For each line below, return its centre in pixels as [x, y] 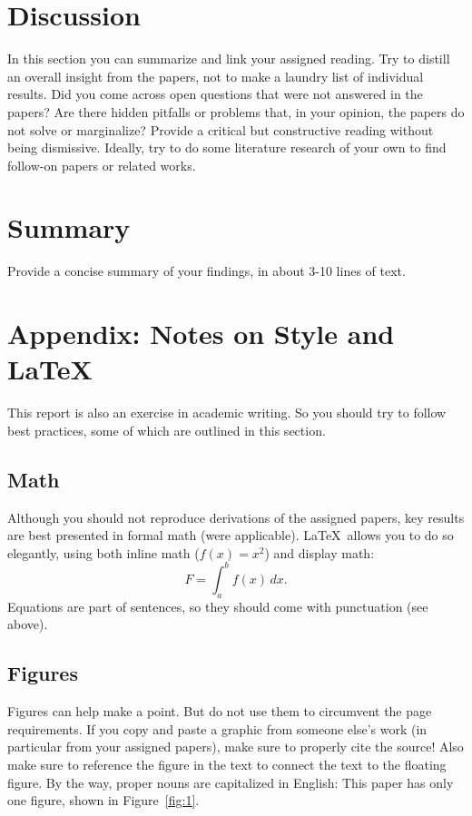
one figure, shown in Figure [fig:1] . [103, 800]
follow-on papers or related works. [102, 165]
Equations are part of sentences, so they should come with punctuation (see [218, 606]
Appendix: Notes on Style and [201, 334]
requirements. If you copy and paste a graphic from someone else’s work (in [217, 728]
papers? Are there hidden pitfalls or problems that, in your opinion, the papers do [236, 111]
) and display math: [320, 552]
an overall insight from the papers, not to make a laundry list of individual [216, 76]
